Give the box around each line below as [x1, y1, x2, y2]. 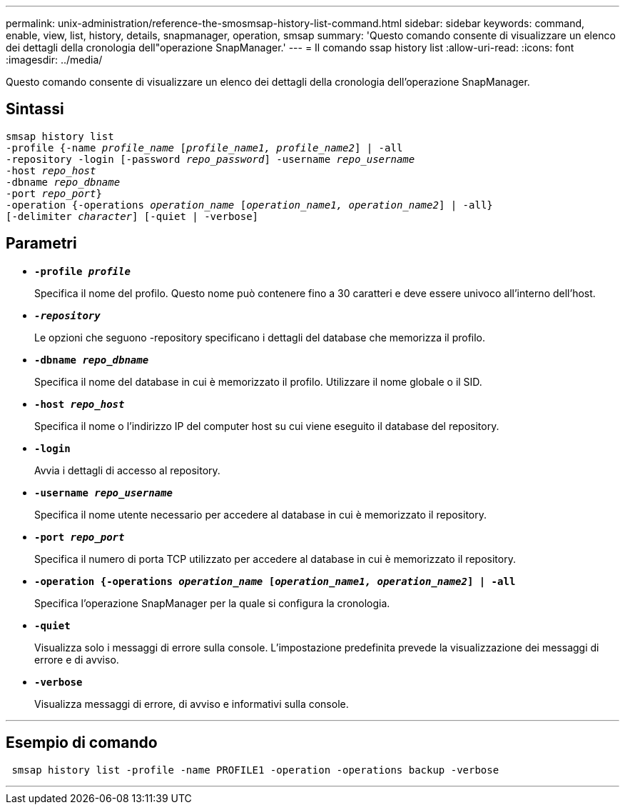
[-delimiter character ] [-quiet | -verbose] [6, 210, 259, 222]
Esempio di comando [6, 734, 158, 752]
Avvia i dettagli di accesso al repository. [34, 464, 220, 476]
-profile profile [34, 265, 131, 277]
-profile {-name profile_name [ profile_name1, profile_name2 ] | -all [6, 141, 403, 154]
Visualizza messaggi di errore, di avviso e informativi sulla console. [34, 697, 349, 710]
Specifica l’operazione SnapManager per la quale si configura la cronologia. [34, 596, 390, 609]
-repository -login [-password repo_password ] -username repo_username [6, 153, 415, 165]
